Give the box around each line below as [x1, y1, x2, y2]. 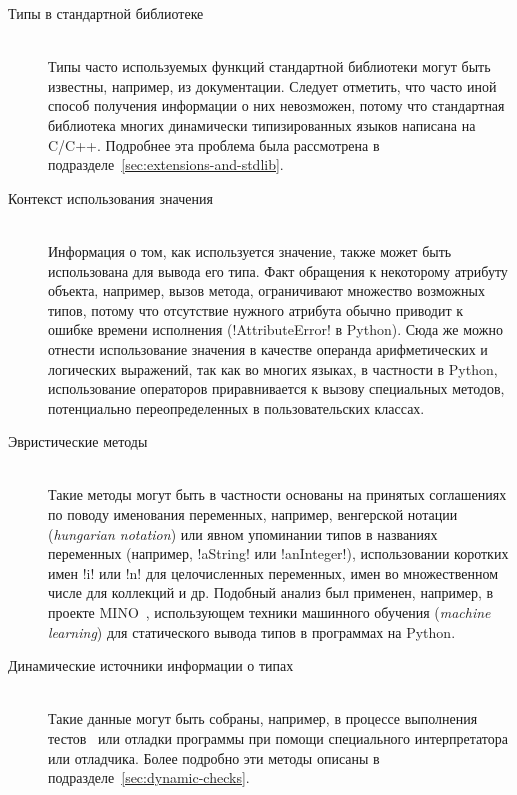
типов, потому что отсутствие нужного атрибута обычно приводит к [48, 299, 464, 320]
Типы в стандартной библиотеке [8, 3, 204, 23]
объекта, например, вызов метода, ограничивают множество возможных [48, 280, 485, 301]
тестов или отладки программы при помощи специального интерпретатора [48, 728, 508, 748]
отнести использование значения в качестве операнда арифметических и [48, 338, 488, 359]
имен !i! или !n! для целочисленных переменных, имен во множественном [48, 562, 498, 583]
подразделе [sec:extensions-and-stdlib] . [48, 154, 284, 175]
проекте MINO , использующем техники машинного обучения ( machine [48, 602, 491, 623]
